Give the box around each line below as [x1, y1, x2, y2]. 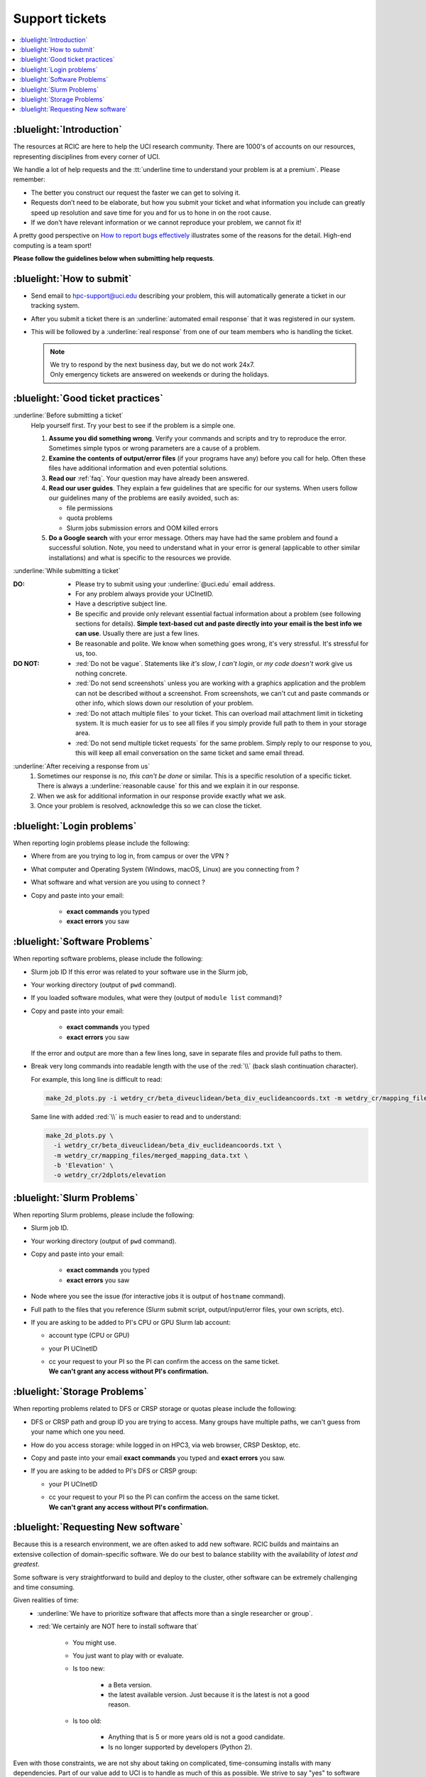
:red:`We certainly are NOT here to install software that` [37, 1622, 199, 1631]
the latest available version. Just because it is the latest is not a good [108, 1690, 310, 1699]
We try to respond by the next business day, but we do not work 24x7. [50, 360, 255, 369]
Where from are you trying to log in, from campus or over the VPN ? [31, 852, 229, 860]
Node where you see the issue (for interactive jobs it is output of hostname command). [31, 1292, 286, 1301]
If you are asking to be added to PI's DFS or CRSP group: [31, 1466, 198, 1475]
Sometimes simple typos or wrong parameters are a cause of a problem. [48, 444, 261, 453]
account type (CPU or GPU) [48, 1331, 130, 1340]
